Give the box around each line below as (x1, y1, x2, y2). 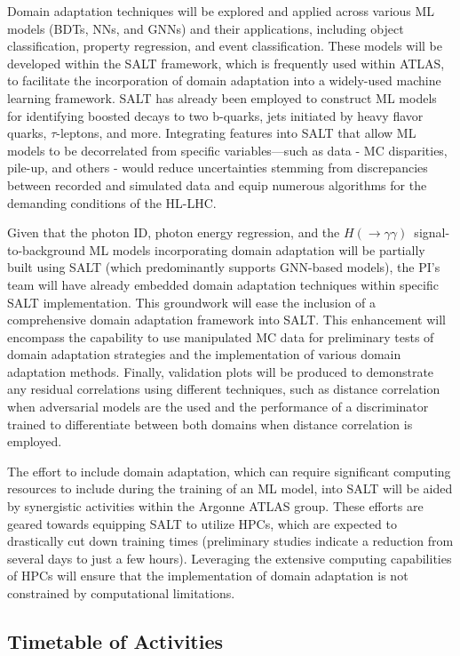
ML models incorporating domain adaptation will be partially (89, 240, 425, 259)
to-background (7, 240, 85, 259)
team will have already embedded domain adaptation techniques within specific (7, 275, 439, 293)
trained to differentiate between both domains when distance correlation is (7, 414, 413, 433)
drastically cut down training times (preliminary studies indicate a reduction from (7, 532, 454, 550)
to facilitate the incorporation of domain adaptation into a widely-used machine (7, 71, 441, 90)
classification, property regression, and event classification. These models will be (7, 36, 442, 55)
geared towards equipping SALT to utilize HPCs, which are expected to (7, 514, 397, 532)
